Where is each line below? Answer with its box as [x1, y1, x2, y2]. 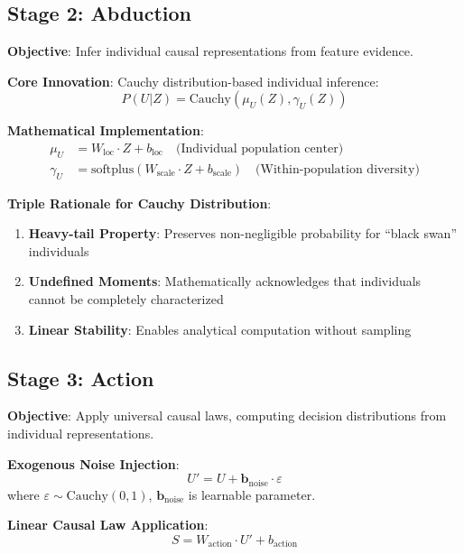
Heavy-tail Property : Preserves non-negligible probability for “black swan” [28, 224, 458, 243]
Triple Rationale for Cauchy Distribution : [7, 193, 272, 212]
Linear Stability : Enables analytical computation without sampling [28, 319, 412, 338]
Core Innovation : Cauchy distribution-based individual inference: [7, 71, 379, 90]
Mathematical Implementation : [7, 121, 204, 140]
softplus [90, 162, 135, 176]
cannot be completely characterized [28, 290, 224, 309]
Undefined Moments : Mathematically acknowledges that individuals [28, 272, 422, 291]
